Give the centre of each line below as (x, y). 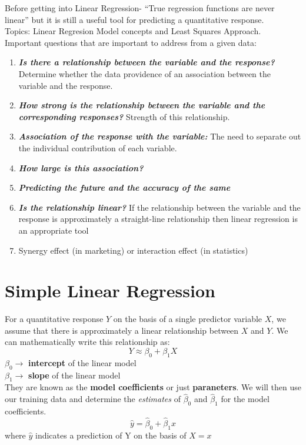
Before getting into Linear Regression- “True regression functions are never (140, 8)
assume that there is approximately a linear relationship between (122, 330)
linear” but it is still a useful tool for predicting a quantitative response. (134, 19)
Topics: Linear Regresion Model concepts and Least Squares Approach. (133, 31)
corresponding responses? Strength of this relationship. (124, 116)
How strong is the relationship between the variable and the (142, 105)
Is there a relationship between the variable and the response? (147, 62)
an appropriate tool (54, 230)
